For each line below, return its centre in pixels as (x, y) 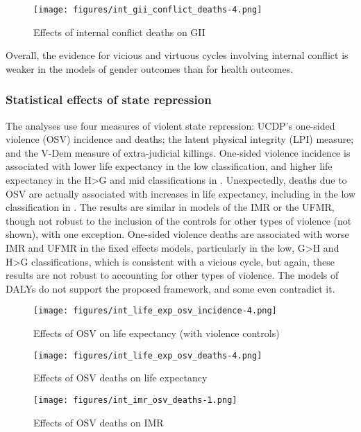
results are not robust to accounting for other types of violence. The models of (172, 275)
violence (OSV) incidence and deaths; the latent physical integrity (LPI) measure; (180, 139)
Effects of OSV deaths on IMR (99, 422)
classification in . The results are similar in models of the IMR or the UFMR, (170, 207)
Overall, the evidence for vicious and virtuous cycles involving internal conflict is (177, 55)
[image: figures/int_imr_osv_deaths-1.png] (135, 400)
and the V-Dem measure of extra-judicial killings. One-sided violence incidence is (178, 152)
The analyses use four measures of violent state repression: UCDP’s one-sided (170, 125)
